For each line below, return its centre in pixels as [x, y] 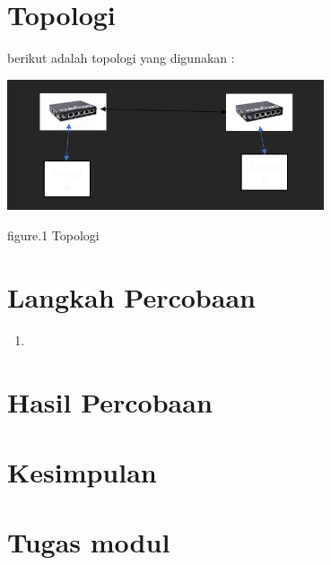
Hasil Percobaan [110, 401]
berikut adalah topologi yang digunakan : [121, 58]
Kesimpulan [82, 471]
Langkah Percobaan [131, 296]
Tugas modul [89, 542]
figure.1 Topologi [53, 235]
